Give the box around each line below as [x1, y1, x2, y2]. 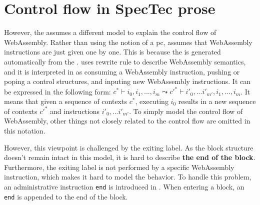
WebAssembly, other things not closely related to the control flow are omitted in [4, 115, 250, 126]
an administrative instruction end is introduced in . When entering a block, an [4, 181, 244, 192]
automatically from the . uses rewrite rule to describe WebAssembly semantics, [4, 56, 246, 66]
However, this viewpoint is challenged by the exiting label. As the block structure [4, 142, 253, 152]
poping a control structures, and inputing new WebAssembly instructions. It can [4, 76, 250, 86]
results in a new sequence [178, 95, 256, 106]
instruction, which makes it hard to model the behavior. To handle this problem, [4, 171, 251, 182]
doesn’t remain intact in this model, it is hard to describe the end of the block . [4, 152, 255, 162]
